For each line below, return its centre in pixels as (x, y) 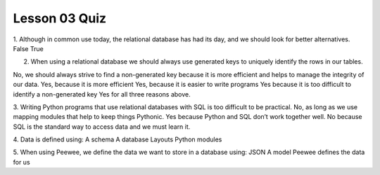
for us (22, 162)
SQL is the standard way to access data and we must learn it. (102, 127)
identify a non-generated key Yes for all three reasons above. (102, 94)
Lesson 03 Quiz (60, 18)
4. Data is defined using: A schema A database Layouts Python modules (118, 139)
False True (28, 48)
